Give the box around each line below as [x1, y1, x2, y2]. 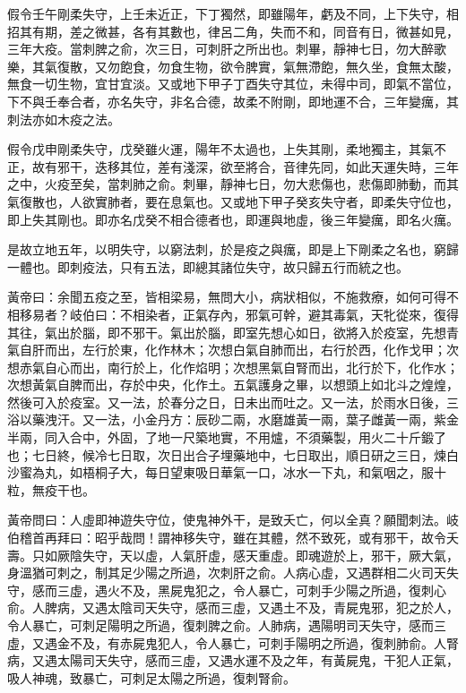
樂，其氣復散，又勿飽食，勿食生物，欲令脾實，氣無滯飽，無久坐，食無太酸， [7, 56, 459, 75]
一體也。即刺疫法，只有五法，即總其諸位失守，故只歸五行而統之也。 [7, 257, 409, 276]
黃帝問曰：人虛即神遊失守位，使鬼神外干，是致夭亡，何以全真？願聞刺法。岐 [7, 510, 459, 529]
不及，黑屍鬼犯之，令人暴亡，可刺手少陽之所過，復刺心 [119, 580, 446, 599]
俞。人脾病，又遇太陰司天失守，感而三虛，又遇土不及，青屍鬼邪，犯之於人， [7, 598, 459, 617]
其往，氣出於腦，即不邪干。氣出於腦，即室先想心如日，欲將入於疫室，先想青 [7, 322, 459, 341]
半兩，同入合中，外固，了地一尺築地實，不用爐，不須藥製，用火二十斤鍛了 [7, 428, 446, 447]
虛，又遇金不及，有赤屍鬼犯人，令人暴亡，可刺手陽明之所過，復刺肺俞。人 [7, 633, 446, 652]
